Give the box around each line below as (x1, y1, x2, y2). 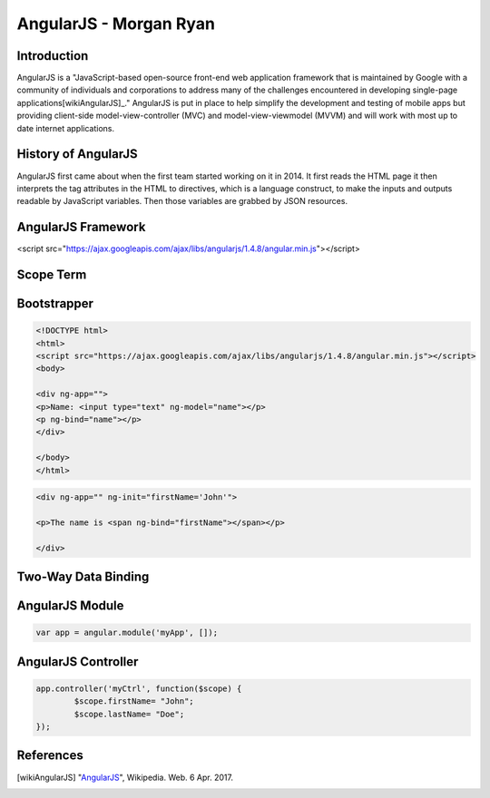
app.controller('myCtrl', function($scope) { (35, 683, 242, 694)
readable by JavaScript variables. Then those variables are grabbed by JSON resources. (16, 196, 348, 207)
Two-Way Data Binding (16, 569, 150, 585)
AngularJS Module (16, 598, 124, 614)
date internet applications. (16, 122, 115, 133)
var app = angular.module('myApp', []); (35, 628, 218, 638)
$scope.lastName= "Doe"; (73, 708, 185, 719)
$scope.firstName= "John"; (73, 696, 194, 706)
